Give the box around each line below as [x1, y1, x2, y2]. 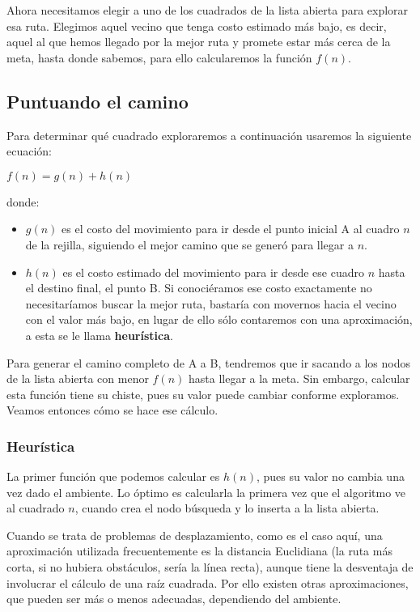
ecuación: [6, 142, 52, 159]
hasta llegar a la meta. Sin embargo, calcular [189, 370, 410, 387]
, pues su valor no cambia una [256, 468, 405, 485]
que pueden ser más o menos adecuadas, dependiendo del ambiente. [6, 590, 342, 607]
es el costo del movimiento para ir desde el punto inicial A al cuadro [62, 220, 400, 237]
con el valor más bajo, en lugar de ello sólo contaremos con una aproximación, [25, 311, 413, 328]
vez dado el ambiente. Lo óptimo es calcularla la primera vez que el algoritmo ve [6, 483, 406, 500]
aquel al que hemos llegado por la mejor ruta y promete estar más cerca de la [6, 33, 391, 50]
